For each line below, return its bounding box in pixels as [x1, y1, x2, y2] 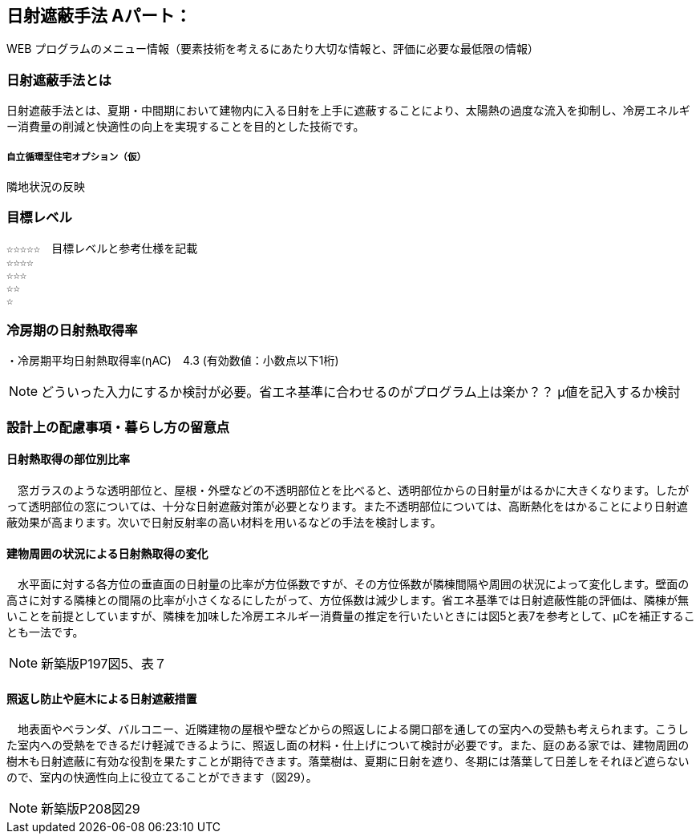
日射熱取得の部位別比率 [6, 452, 130, 466]
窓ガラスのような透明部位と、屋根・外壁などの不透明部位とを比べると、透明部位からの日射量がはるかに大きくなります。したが [17, 483, 690, 498]
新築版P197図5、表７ [41, 656, 167, 672]
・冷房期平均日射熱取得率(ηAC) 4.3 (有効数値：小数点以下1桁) [6, 353, 339, 368]
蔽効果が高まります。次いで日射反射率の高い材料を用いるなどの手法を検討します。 [6, 515, 442, 530]
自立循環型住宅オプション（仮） [6, 151, 147, 163]
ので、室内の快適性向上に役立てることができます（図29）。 [6, 770, 318, 785]
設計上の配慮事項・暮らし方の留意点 [6, 418, 230, 435]
